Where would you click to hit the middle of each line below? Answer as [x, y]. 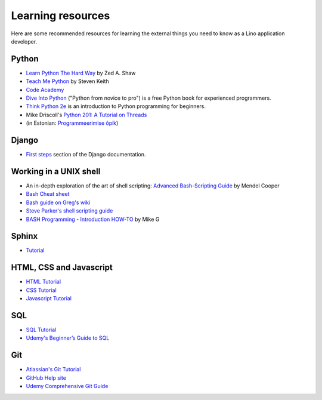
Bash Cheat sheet [48, 194]
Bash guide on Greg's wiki [58, 202]
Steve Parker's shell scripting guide [69, 211]
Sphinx [24, 236]
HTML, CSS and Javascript [62, 268]
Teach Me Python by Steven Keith [68, 81]
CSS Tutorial [41, 290]
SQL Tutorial [41, 330]
